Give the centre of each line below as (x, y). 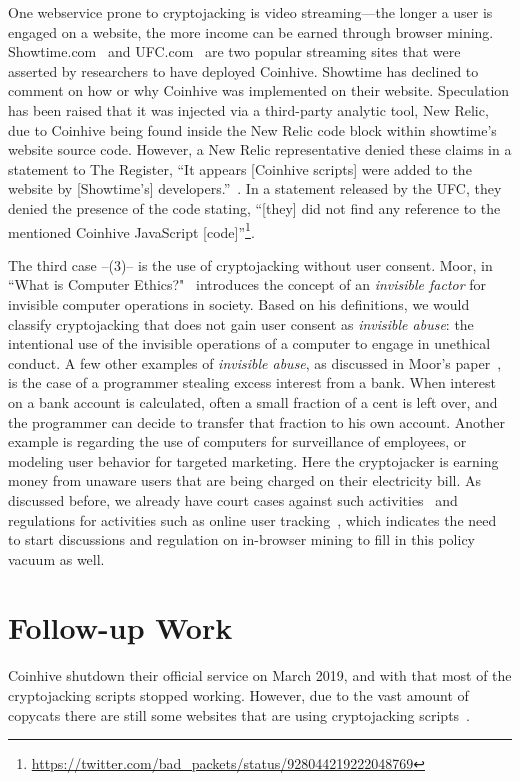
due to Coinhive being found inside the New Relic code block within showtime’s (252, 129)
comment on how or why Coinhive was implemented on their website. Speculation (259, 90)
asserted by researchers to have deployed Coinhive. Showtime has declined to (243, 70)
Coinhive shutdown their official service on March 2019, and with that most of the (260, 675)
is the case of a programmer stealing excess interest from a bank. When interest (252, 382)
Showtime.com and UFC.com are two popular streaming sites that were (234, 51)
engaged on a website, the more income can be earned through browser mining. (251, 31)
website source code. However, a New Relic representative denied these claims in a (260, 149)
